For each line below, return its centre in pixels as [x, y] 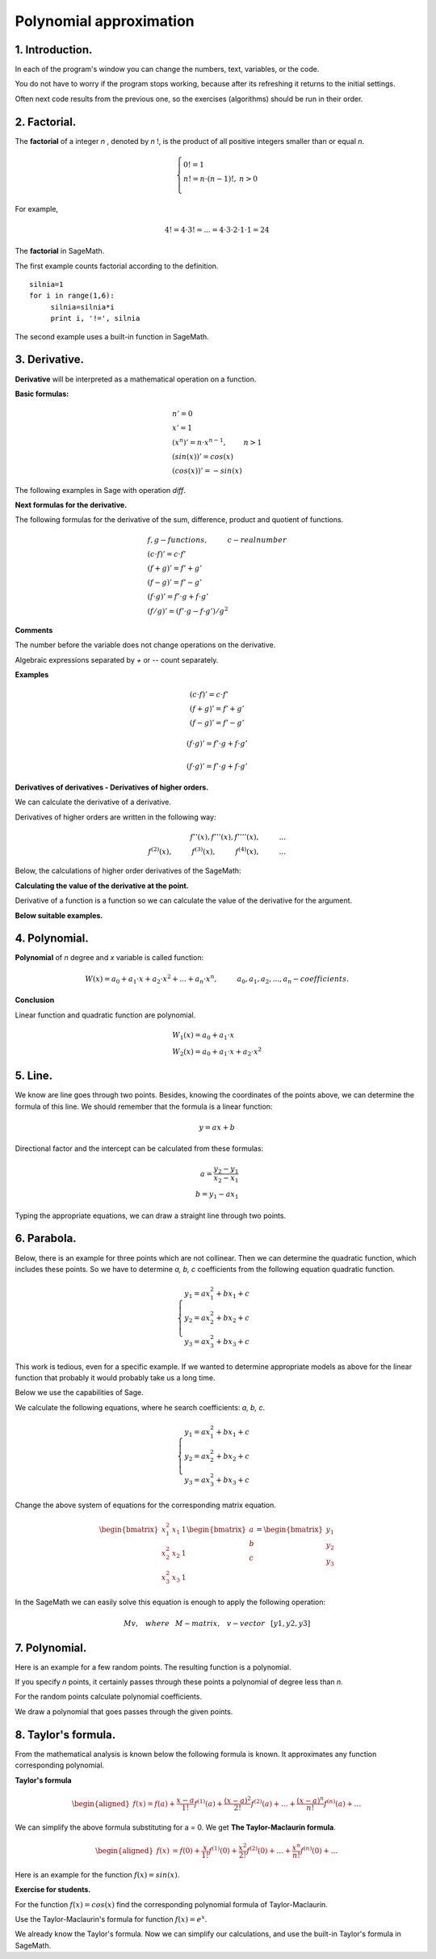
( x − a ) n [310, 1800]
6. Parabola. [46, 1239]
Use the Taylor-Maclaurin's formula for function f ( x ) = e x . [111, 1919]
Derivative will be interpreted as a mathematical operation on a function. [136, 379]
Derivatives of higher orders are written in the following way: [115, 817]
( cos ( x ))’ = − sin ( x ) [207, 470]
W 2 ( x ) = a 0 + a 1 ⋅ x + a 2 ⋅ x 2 [217, 1051]
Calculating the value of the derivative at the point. [102, 886]
